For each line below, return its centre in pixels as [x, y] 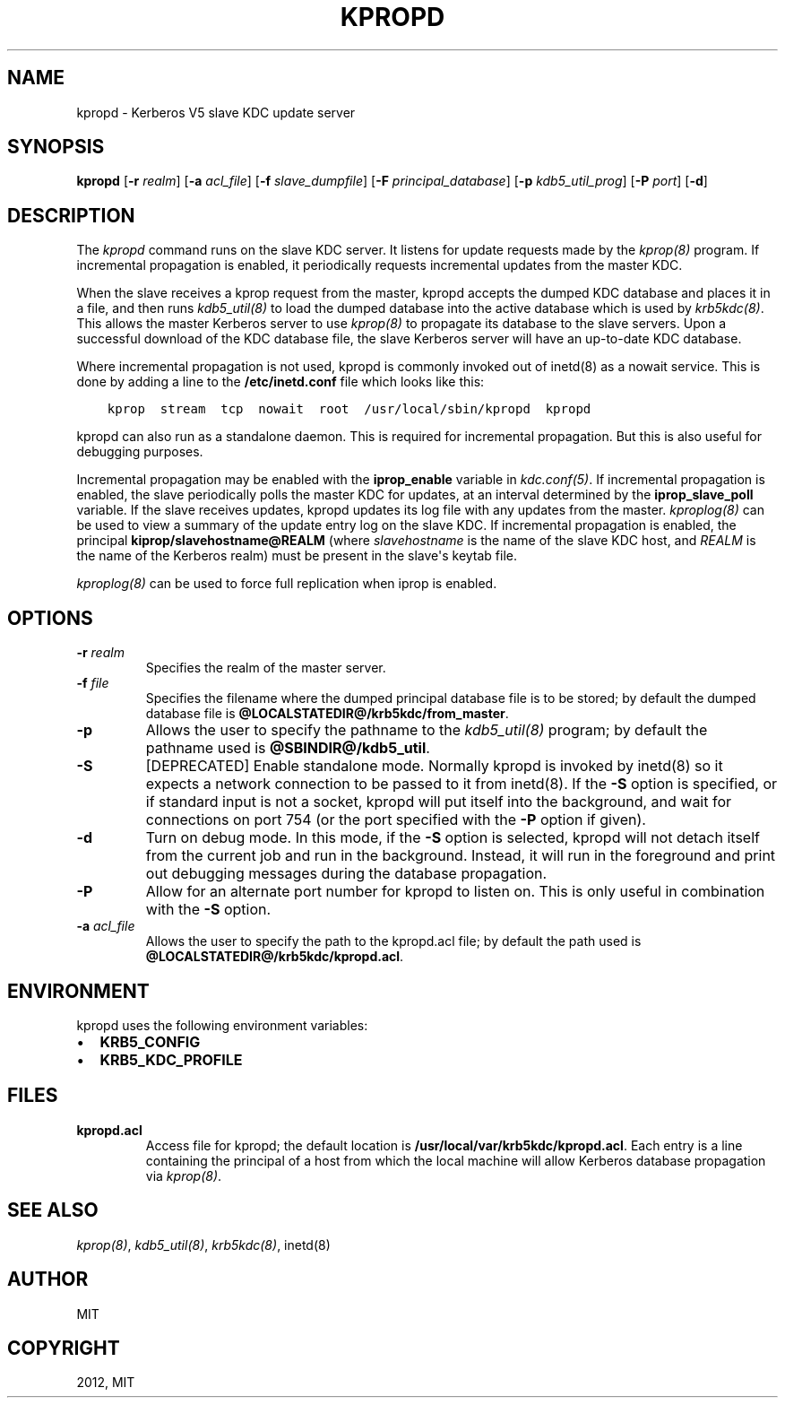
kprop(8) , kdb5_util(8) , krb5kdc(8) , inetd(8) [203, 1245]
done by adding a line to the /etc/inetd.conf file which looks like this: [280, 382]
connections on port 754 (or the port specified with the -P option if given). [396, 820]
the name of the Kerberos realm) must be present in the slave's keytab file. [297, 556]
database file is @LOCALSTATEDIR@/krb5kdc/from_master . [327, 714]
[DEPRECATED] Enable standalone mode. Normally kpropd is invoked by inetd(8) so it [434, 766]
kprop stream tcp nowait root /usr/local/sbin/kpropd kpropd [349, 409]
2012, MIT [106, 1383]
